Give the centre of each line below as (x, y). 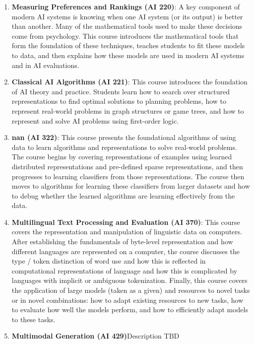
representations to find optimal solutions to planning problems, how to (119, 101)
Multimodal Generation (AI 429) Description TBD (95, 336)
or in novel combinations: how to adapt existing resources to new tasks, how (127, 300)
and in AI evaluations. (45, 65)
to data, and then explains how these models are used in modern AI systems (128, 55)
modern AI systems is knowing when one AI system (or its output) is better (127, 16)
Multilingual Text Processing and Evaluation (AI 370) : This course (126, 222)
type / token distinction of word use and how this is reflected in (109, 261)
